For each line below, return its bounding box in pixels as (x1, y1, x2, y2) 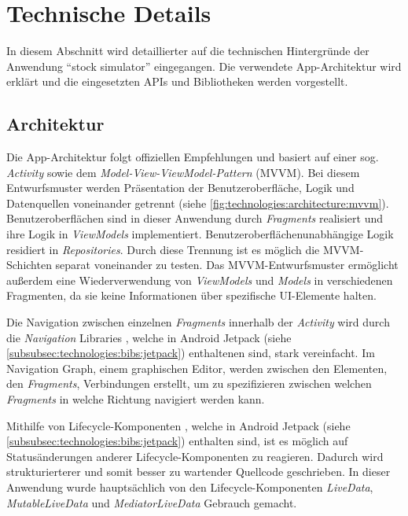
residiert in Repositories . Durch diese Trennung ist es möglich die (6, 241, 320, 257)
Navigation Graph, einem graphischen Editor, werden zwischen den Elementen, (6, 359, 388, 376)
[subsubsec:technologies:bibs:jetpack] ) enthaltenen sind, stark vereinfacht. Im (6, 345, 375, 361)
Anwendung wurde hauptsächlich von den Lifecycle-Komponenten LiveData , (6, 478, 373, 495)
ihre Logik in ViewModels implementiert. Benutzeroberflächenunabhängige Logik (6, 226, 394, 242)
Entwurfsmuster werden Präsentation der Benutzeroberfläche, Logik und (6, 179, 355, 196)
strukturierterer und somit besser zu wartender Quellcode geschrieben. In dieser (6, 463, 391, 480)
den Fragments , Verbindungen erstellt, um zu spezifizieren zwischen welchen (6, 375, 372, 392)
